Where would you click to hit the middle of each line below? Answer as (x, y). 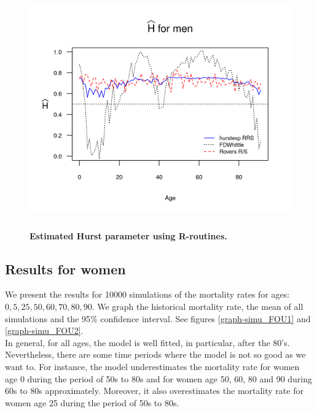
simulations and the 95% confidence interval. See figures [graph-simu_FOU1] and (158, 318)
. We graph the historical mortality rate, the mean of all (198, 306)
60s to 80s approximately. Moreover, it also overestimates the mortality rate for (154, 391)
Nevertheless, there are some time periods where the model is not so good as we (155, 354)
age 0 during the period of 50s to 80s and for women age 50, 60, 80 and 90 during (159, 378)
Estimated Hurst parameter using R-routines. (128, 235)
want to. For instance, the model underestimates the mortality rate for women (152, 366)
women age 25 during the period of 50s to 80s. (92, 402)
